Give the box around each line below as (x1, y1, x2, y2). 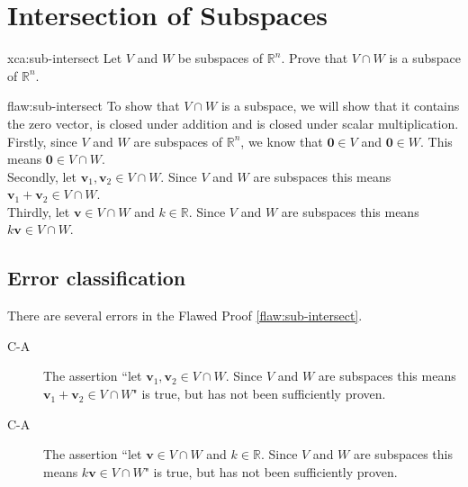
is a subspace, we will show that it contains (220, 96, 460, 115)
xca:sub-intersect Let (7, 49, 122, 68)
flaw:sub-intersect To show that (7, 96, 180, 115)
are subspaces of (133, 131, 223, 150)
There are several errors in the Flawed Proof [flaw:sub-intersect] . (7, 306, 363, 325)
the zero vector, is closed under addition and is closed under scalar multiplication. (7, 113, 459, 132)
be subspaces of (177, 49, 264, 68)
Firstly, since (7, 131, 77, 150)
